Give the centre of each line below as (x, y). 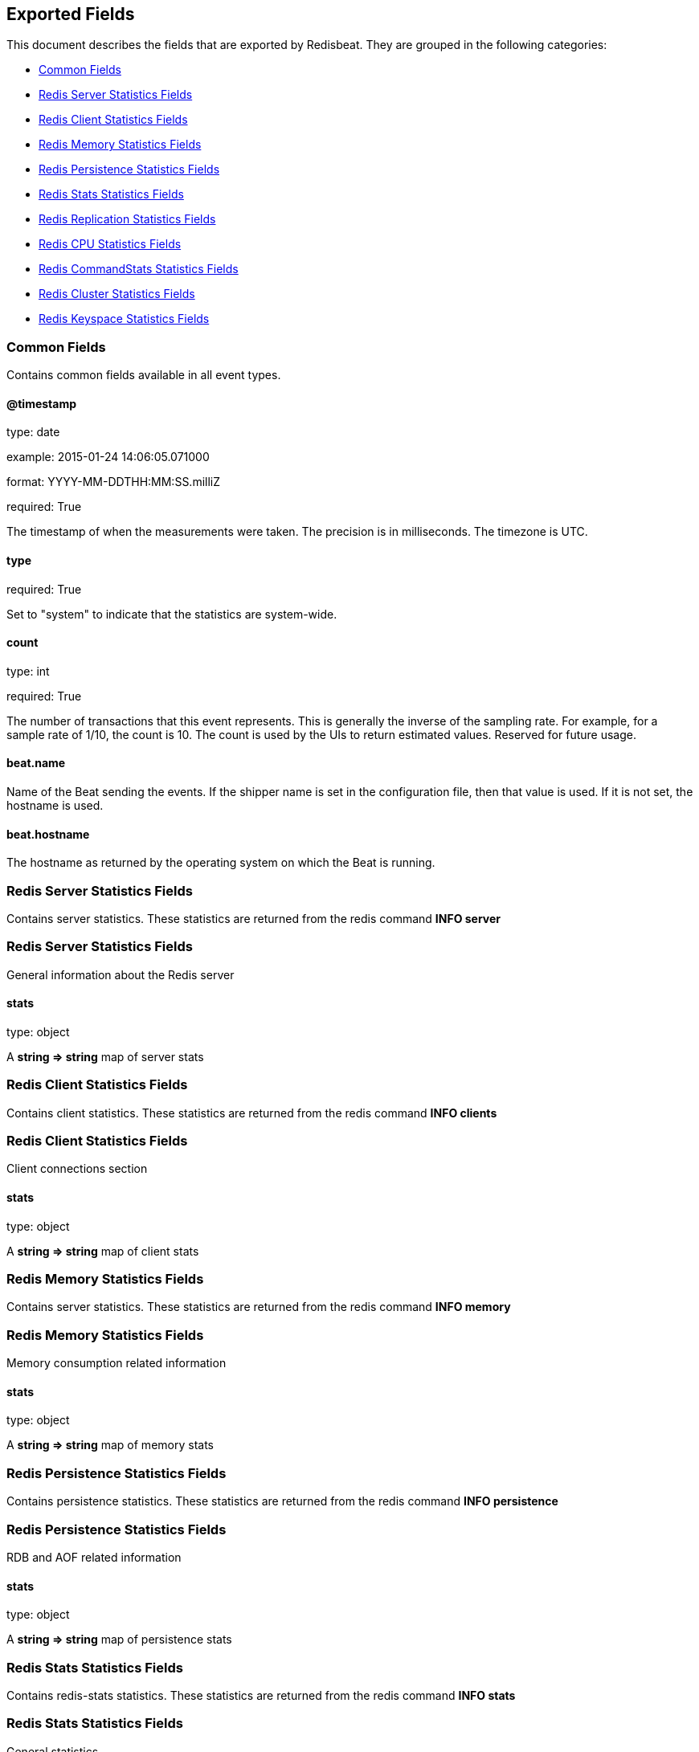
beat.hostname (48, 834)
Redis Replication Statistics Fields (127, 219)
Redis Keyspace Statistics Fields (124, 319)
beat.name (36, 763)
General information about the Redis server (121, 974)
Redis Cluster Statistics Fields (117, 294)
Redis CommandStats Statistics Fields (139, 269)
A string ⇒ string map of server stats (105, 1056)
